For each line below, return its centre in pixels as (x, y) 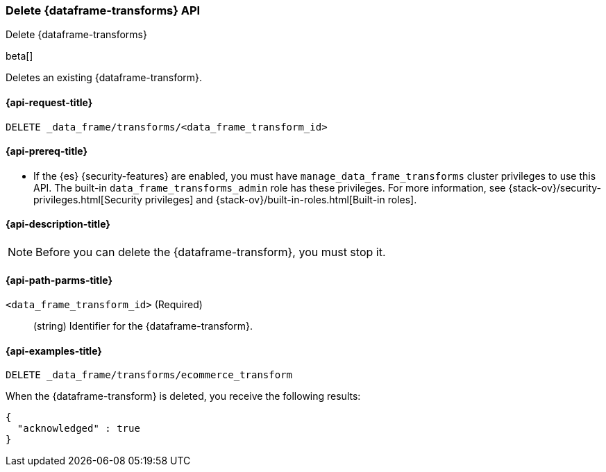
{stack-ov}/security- (555, 187)
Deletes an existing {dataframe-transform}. (104, 78)
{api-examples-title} (54, 351)
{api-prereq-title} (47, 151)
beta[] (19, 56)
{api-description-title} (58, 224)
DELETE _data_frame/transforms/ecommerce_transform (149, 375)
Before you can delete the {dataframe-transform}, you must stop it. (211, 252)
